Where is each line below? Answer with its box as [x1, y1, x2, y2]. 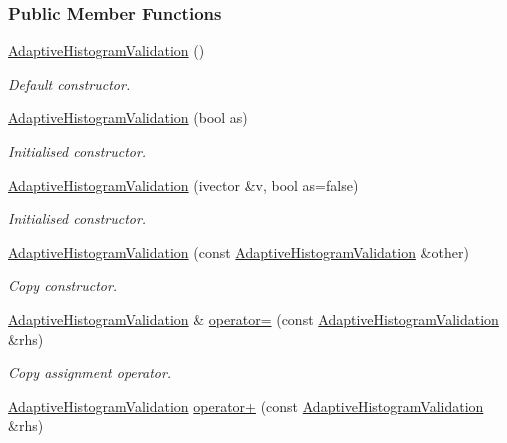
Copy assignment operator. [8, 362, 172, 383]
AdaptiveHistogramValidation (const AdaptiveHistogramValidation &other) [8, 241, 469, 262]
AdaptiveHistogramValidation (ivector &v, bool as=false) [8, 174, 359, 195]
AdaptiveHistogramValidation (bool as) [8, 107, 248, 128]
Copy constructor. [8, 275, 118, 296]
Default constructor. [8, 73, 131, 94]
